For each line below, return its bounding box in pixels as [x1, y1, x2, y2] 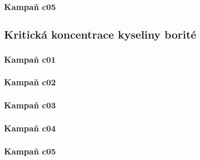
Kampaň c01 [4, 53, 56, 65]
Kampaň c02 [4, 76, 56, 88]
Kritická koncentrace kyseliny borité [4, 27, 196, 42]
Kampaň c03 [4, 99, 56, 111]
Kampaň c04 [4, 122, 56, 134]
